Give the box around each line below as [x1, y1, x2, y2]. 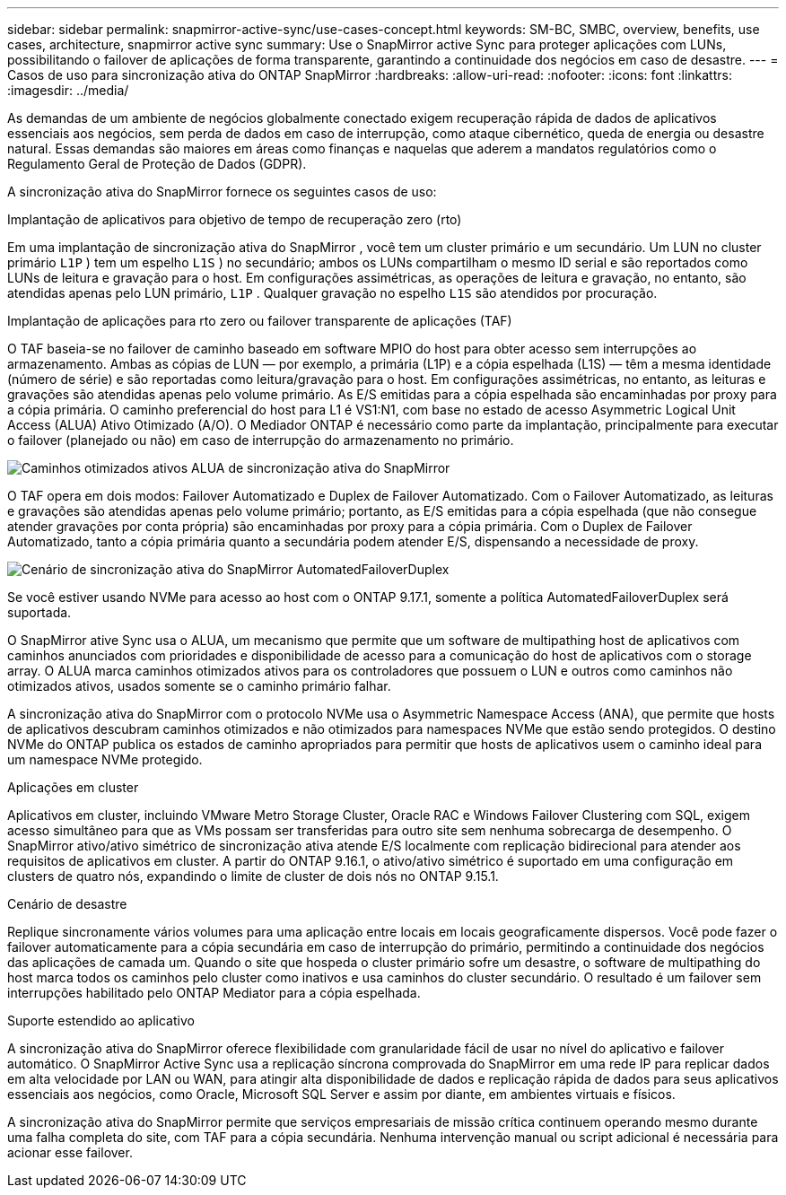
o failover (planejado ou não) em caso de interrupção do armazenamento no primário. [7, 432, 514, 448]
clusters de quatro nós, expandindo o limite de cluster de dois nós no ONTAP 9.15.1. [7, 868, 499, 884]
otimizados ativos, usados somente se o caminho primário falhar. [7, 678, 391, 693]
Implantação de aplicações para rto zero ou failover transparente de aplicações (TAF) [7, 313, 512, 328]
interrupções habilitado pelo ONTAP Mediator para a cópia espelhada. [7, 985, 421, 1000]
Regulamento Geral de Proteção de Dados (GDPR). [7, 156, 307, 171]
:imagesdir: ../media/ [7, 83, 129, 98]
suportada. [7, 605, 72, 620]
